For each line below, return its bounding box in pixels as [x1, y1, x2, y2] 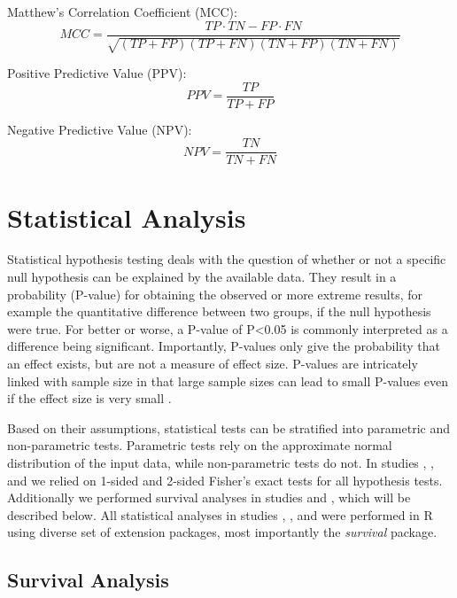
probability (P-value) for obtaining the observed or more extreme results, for [7, 284, 422, 303]
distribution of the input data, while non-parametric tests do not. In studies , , [7, 454, 434, 472]
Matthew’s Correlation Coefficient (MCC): [7, 3, 237, 20]
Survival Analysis [7, 566, 169, 594]
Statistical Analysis [7, 198, 246, 235]
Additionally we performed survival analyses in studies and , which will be [7, 488, 411, 507]
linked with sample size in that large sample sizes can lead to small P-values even [7, 371, 449, 390]
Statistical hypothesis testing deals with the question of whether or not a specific [7, 250, 446, 268]
